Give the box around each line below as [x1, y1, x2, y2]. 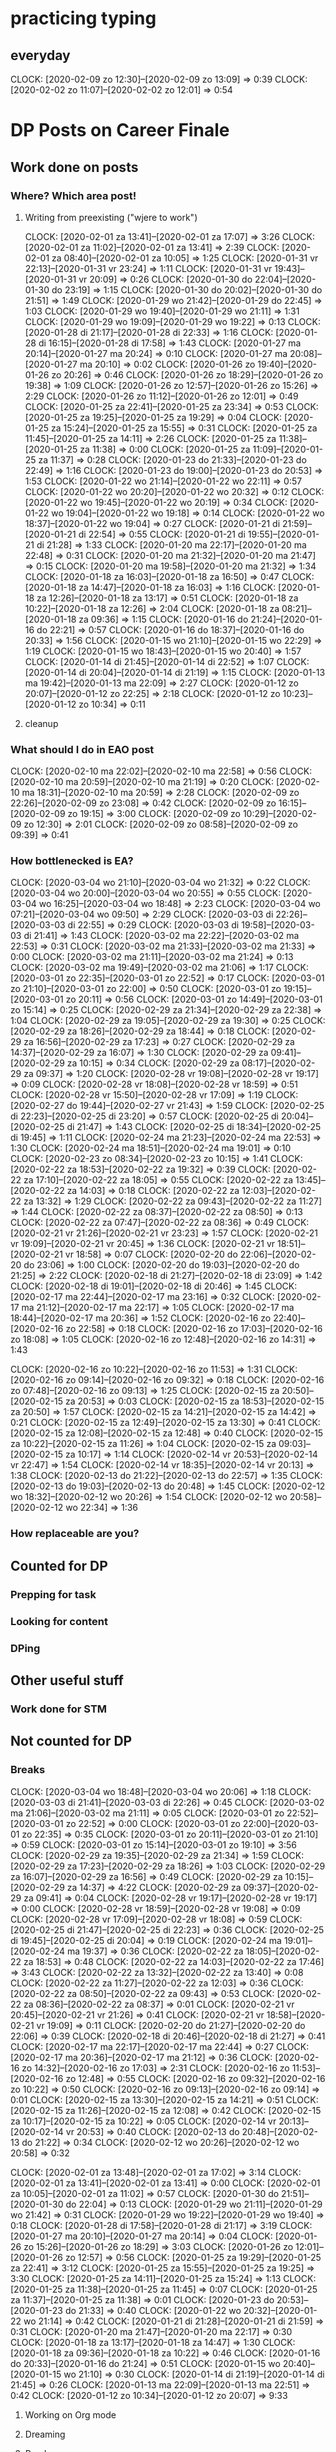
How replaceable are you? [10, 1527, 140, 1541]
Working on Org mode [24, 2408, 117, 2421]
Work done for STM [10, 1702, 108, 1716]
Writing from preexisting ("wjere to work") [24, 211, 198, 223]
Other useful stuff [10, 1672, 124, 1689]
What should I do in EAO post [10, 742, 155, 756]
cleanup [24, 717, 59, 729]
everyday [10, 47, 71, 64]
